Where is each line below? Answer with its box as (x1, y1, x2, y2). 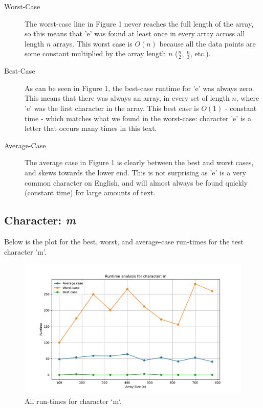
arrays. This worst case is (53, 38, 133, 49)
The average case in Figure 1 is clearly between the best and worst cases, (25, 157, 254, 168)
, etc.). (190, 48, 211, 59)
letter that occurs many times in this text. (25, 123, 157, 133)
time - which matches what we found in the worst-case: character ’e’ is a (25, 112, 251, 123)
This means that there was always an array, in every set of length (25, 93, 230, 103)
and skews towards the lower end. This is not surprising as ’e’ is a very (25, 167, 246, 177)
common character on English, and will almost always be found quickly (25, 177, 248, 188)
